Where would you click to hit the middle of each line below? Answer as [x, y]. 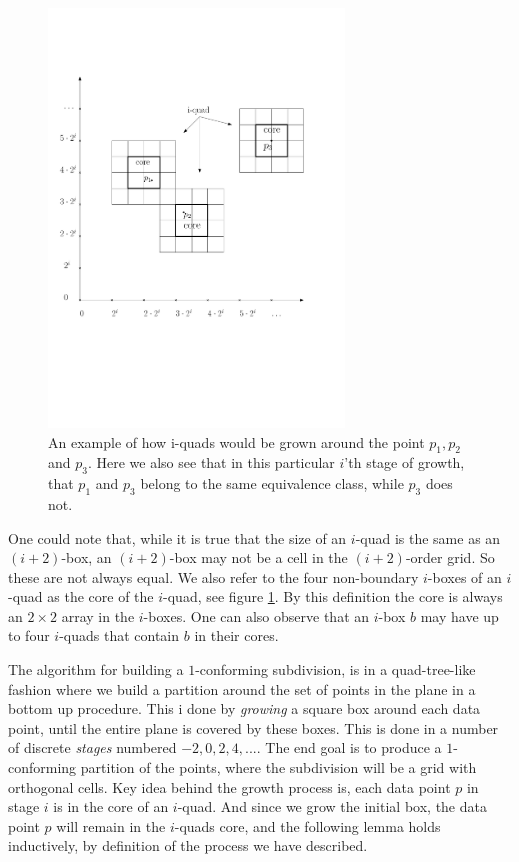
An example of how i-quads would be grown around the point [236, 441]
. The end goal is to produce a [349, 747]
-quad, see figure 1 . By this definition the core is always [333, 596]
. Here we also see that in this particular [211, 462]
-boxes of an [464, 576]
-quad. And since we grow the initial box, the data [332, 806]
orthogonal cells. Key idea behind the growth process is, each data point [229, 786]
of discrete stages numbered [92, 747]
